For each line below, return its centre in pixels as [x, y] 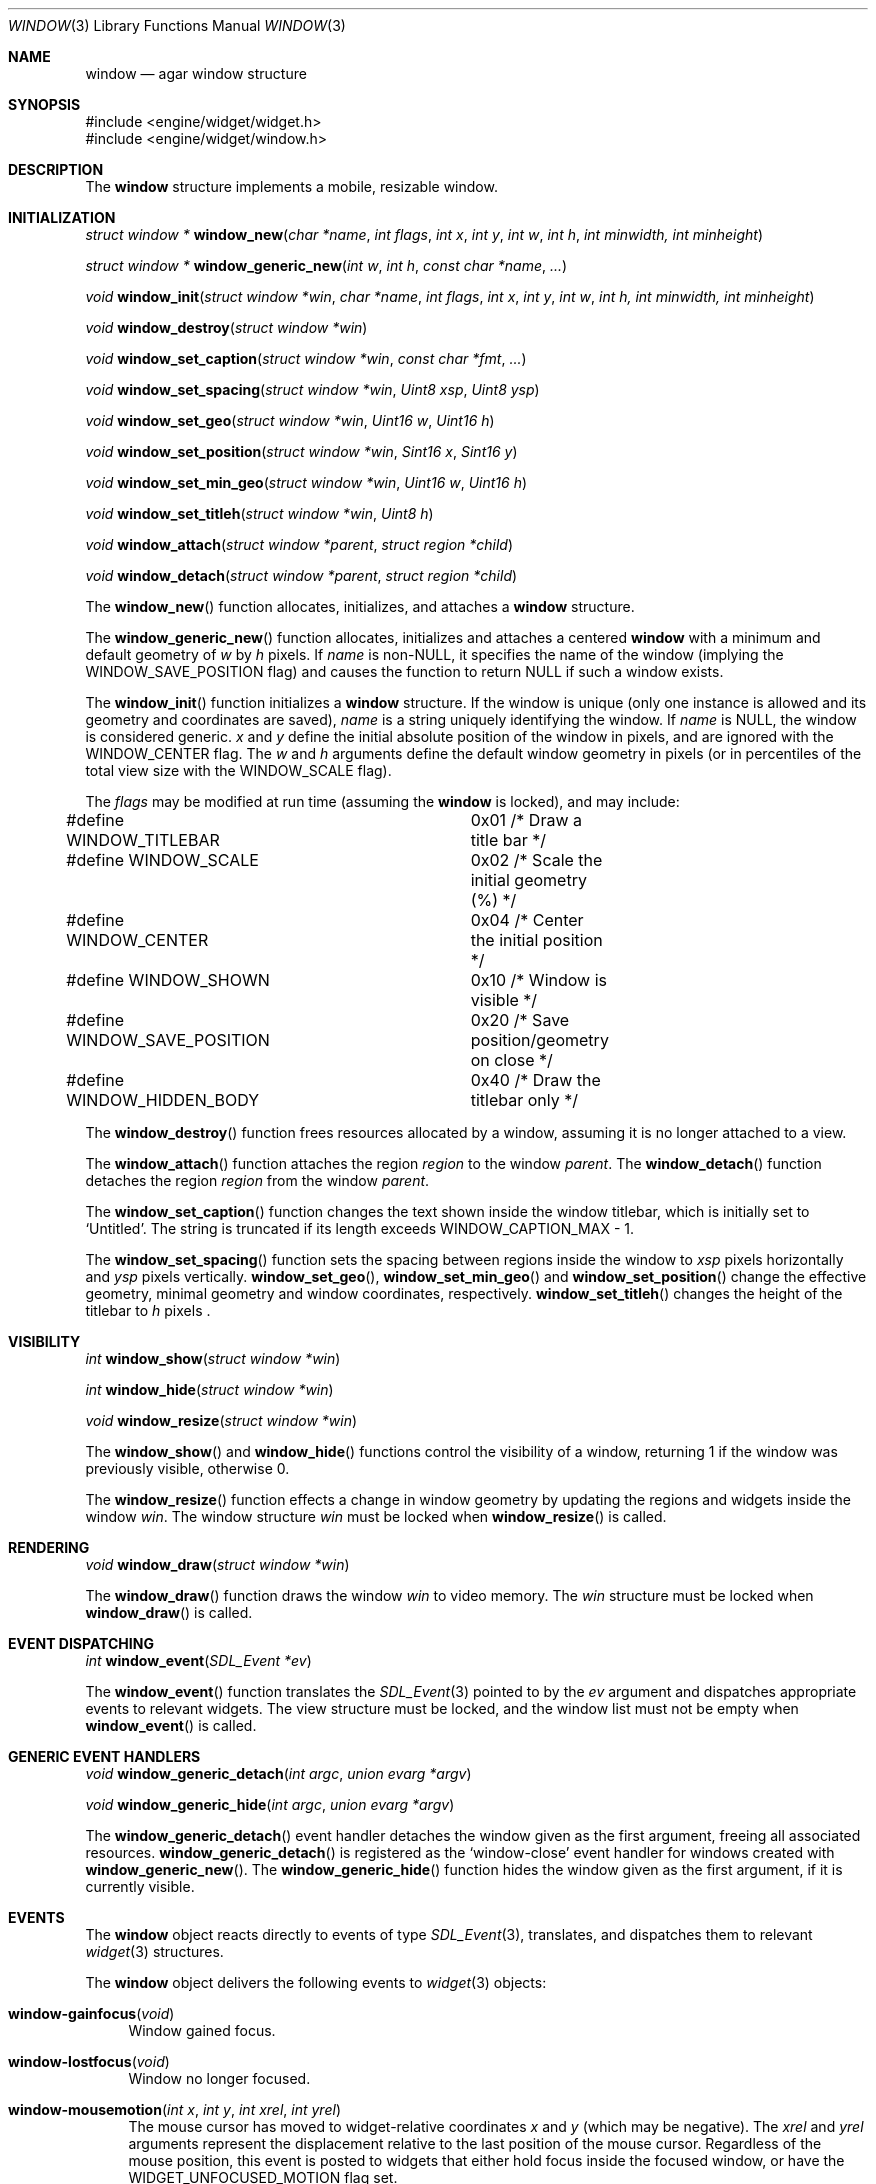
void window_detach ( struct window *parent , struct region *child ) [301, 575]
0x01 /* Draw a [526, 820]
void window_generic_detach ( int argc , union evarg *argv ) [278, 1773]
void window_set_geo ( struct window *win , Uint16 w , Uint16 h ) [290, 420]
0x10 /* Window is [538, 980]
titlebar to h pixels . [148, 1310]
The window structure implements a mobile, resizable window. [291, 186]
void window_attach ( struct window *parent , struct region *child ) [299, 544]
